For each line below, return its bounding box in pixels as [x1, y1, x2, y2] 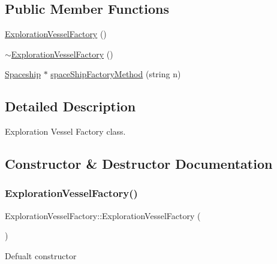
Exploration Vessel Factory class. [5, 125, 126, 138]
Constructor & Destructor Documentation [5, 154, 273, 173]
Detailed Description [5, 97, 136, 116]
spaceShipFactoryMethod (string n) [50, 68, 181, 80]
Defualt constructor [5, 249, 77, 262]
